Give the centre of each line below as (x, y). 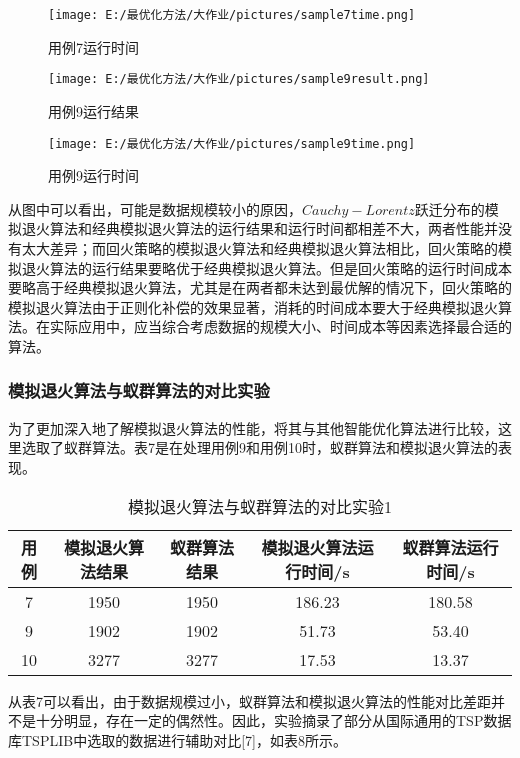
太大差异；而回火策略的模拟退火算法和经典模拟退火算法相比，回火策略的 (259, 247)
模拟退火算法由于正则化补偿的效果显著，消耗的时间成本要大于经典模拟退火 (253, 306)
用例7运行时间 (93, 46)
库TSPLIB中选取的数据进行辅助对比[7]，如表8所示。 (177, 739)
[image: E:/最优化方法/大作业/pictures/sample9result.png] (239, 79)
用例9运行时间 (93, 175)
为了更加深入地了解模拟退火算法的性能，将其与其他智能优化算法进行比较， (253, 427)
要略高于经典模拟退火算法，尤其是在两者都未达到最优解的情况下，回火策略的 (260, 287)
